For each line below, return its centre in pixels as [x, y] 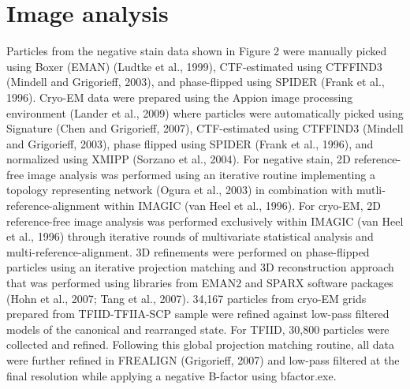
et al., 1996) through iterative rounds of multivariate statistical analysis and [190, 236]
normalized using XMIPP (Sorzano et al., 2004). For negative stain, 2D [179, 159]
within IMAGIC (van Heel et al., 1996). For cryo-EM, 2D [242, 206]
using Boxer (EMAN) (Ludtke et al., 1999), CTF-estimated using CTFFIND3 [194, 66]
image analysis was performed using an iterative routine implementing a [201, 174]
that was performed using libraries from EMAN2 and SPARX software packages [200, 283]
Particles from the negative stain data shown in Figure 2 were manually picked [197, 51]
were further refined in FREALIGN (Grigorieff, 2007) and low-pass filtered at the [203, 360]
